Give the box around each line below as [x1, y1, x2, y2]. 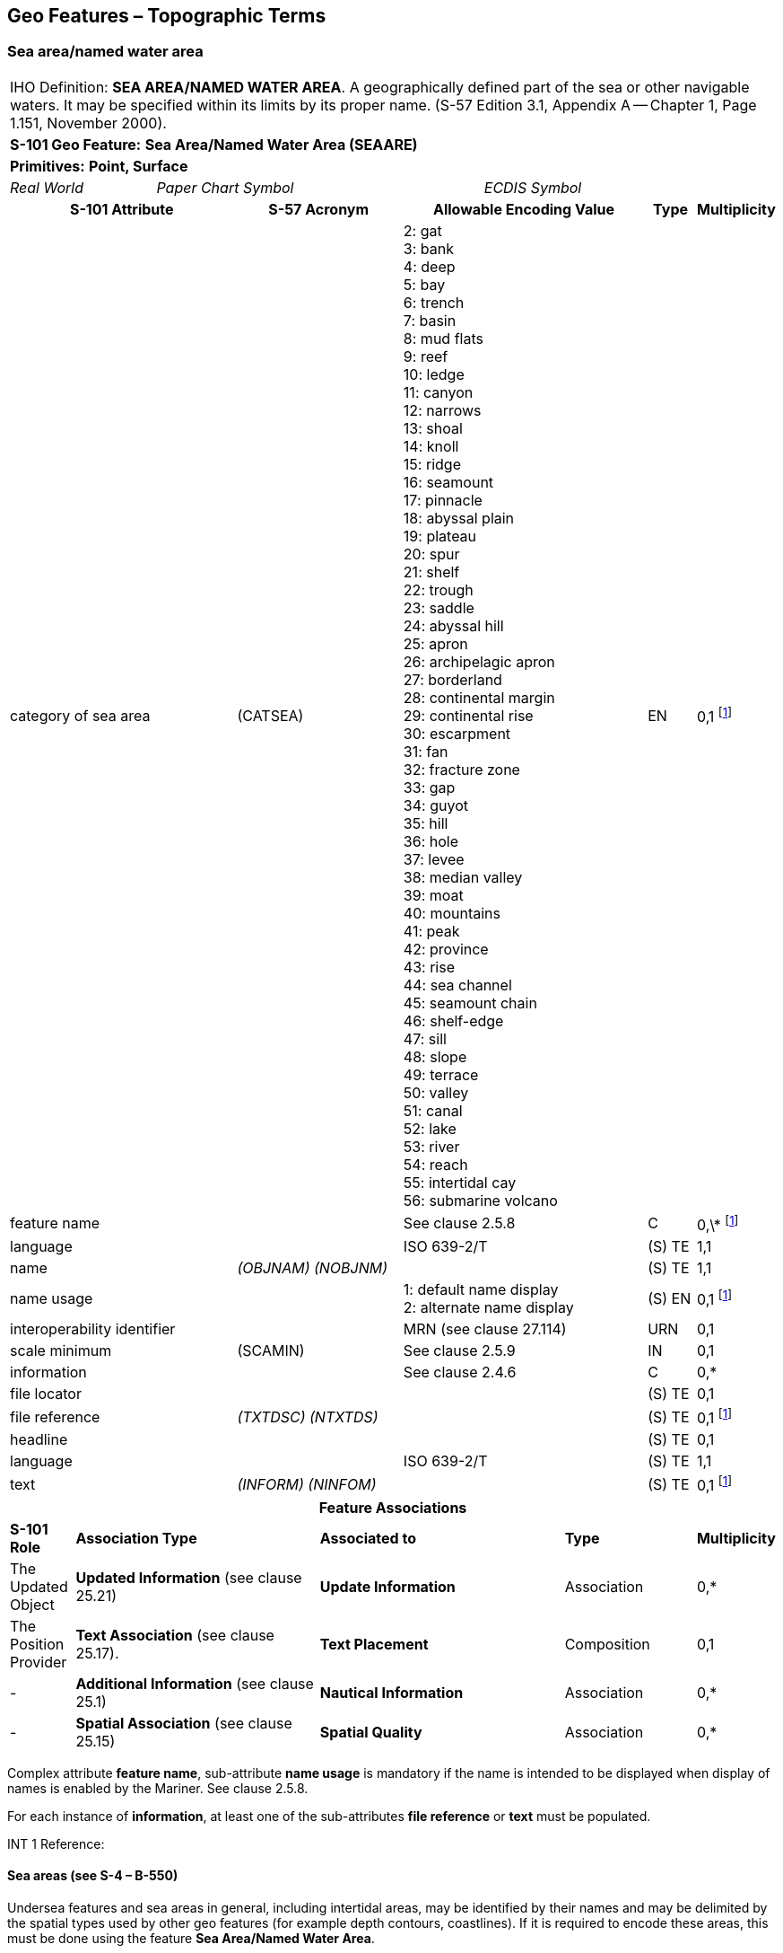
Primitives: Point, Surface [10, 156, 188, 175]
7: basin [403, 311, 457, 330]
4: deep [403, 257, 456, 276]
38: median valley [403, 867, 523, 886]
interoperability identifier [10, 1320, 176, 1339]
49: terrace [403, 1065, 479, 1084]
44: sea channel [403, 975, 512, 994]
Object [10, 1595, 55, 1614]
